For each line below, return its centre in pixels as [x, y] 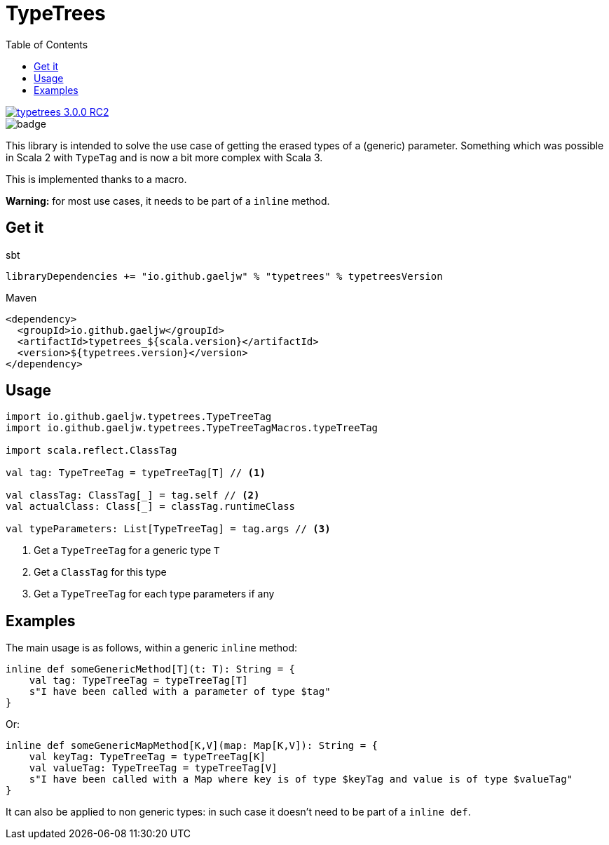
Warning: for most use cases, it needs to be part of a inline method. [168, 201]
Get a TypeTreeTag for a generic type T [127, 550]
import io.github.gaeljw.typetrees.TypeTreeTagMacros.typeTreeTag [192, 428]
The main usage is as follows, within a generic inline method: [151, 648]
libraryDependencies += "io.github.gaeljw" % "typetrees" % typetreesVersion [224, 276]
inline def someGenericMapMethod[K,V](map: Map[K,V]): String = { [192, 746]
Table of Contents [47, 44]
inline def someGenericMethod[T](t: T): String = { [151, 669]
